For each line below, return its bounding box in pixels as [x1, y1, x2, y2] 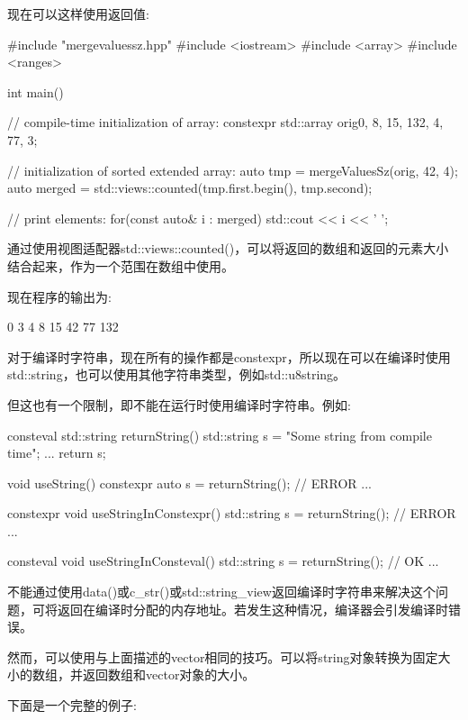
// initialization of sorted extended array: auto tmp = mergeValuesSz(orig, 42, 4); [7, 160, 458, 179]
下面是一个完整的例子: [7, 696, 137, 715]
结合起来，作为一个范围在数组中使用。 [7, 256, 234, 275]
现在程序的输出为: [7, 287, 112, 305]
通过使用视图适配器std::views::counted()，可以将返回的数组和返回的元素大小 [7, 239, 449, 258]
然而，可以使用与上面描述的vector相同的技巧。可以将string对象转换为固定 [7, 647, 438, 666]
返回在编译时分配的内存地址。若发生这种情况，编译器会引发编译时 [57, 599, 448, 618]
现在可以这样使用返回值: [7, 5, 149, 23]
